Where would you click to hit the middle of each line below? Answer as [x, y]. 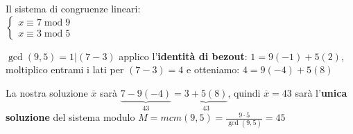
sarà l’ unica [321, 92]
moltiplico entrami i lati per [65, 69]
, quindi [244, 92]
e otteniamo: [213, 69]
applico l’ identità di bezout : [183, 56]
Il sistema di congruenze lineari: [73, 8]
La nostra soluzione [47, 92]
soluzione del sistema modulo [70, 117]
